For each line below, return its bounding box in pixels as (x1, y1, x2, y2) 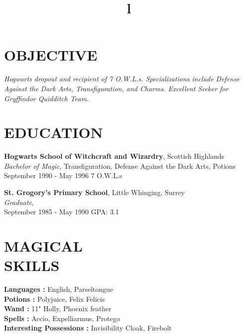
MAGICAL (4, 235, 83, 256)
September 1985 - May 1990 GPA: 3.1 (4, 206, 119, 217)
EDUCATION (4, 122, 103, 142)
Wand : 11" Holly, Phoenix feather (4, 303, 112, 314)
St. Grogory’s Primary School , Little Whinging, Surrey (4, 187, 185, 197)
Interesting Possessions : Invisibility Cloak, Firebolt (4, 323, 172, 333)
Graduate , (4, 197, 34, 207)
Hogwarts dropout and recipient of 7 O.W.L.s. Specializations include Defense (4, 73, 240, 84)
